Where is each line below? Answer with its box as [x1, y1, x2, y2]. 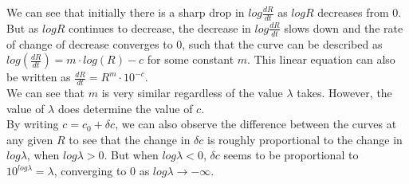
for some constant [147, 51, 234, 68]
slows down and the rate [284, 19, 403, 36]
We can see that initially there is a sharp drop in [6, 4, 245, 20]
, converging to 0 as [53, 162, 150, 179]
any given [6, 131, 53, 147]
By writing [6, 115, 59, 132]
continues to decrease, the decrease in [68, 19, 251, 36]
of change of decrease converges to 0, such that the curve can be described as [6, 35, 383, 52]
